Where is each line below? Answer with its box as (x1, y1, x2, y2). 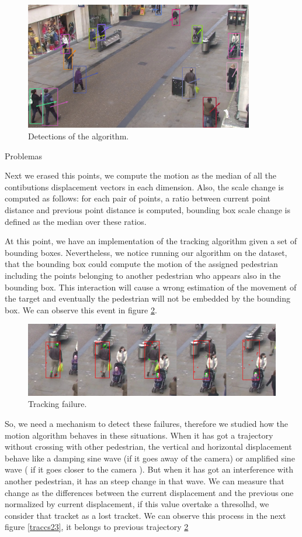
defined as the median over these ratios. (5, 215, 147, 227)
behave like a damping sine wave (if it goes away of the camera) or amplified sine (5, 452, 295, 464)
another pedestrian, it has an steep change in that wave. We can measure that (5, 475, 284, 487)
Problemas (5, 149, 43, 162)
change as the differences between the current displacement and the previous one (5, 486, 294, 498)
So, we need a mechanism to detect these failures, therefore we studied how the (5, 418, 288, 430)
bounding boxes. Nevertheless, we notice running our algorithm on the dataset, (5, 246, 287, 258)
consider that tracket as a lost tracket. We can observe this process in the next (5, 509, 286, 521)
